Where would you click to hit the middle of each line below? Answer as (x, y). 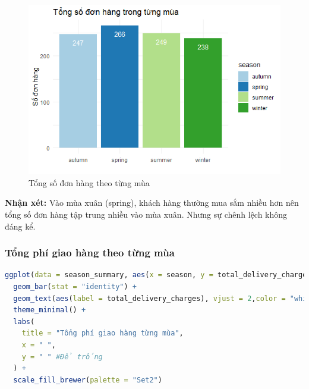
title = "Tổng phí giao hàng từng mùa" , (103, 333)
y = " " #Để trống (62, 357)
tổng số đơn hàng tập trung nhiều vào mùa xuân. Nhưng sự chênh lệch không (146, 214)
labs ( (24, 321)
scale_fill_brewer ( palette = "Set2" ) (88, 380)
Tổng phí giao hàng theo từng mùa (90, 252)
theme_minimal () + (50, 310)
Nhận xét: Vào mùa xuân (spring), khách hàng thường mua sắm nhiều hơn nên (152, 203)
